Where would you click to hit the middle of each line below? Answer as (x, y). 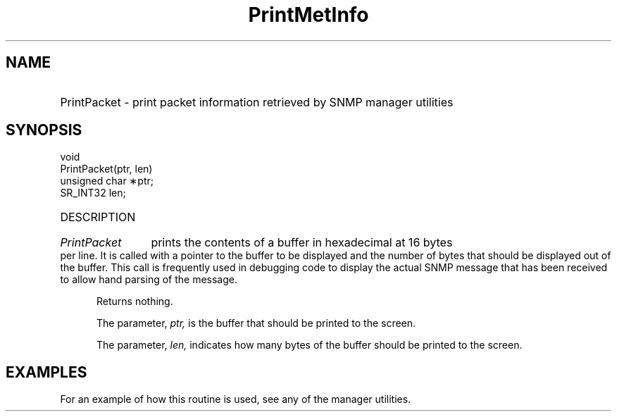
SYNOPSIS (44, 130)
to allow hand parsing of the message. (149, 280)
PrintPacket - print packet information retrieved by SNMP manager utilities (257, 102)
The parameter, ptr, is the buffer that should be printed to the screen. (256, 323)
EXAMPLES (46, 372)
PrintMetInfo (308, 15)
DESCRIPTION (98, 217)
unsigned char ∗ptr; (107, 181)
